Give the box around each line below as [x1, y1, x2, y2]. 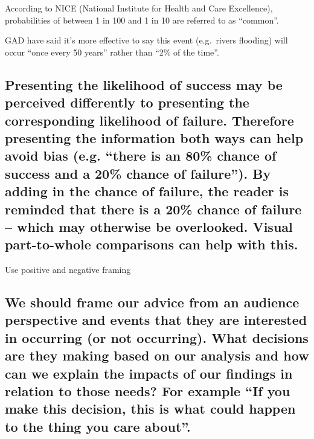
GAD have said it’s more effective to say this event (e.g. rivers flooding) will [5, 34, 288, 46]
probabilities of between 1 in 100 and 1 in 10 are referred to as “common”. [5, 13, 279, 26]
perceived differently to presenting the [5, 93, 249, 112]
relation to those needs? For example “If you [5, 382, 290, 400]
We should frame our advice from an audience [5, 293, 300, 312]
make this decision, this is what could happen [5, 399, 296, 418]
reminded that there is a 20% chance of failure [5, 199, 302, 218]
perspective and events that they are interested [5, 310, 307, 329]
